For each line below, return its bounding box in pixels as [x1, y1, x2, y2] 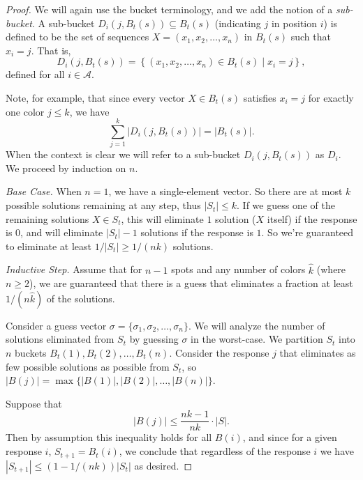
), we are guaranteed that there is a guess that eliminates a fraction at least [29, 276, 353, 291]
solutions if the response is [140, 225, 253, 240]
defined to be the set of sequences [6, 29, 149, 44]
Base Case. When [6, 184, 82, 199]
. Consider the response [169, 346, 269, 360]
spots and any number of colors [171, 262, 306, 277]
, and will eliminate [20, 225, 103, 240]
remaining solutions [6, 211, 89, 226]
